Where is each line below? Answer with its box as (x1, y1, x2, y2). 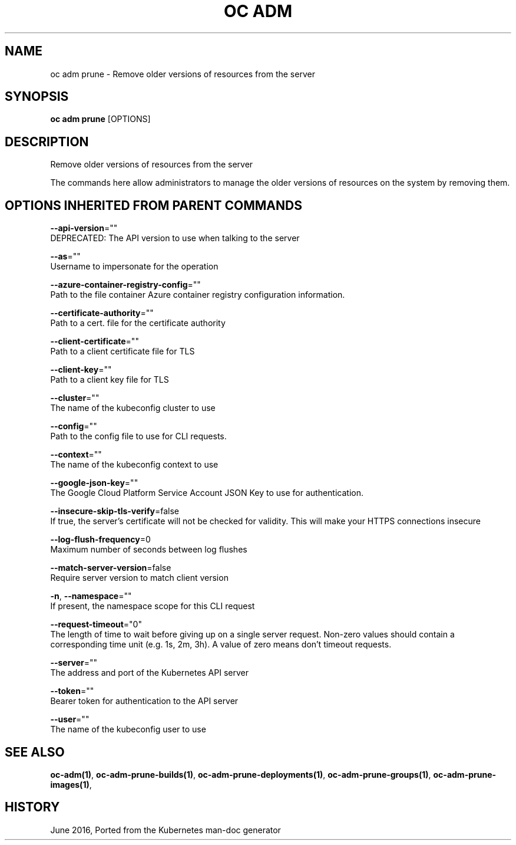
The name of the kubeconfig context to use (50, 459, 219, 470)
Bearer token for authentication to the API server (50, 696, 239, 706)
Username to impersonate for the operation (50, 261, 219, 272)
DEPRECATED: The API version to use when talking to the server (50, 233, 300, 244)
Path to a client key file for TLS (50, 374, 169, 385)
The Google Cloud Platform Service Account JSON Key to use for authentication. (50, 488, 364, 498)
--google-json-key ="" (50, 478, 138, 488)
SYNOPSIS (5, 89, 69, 104)
